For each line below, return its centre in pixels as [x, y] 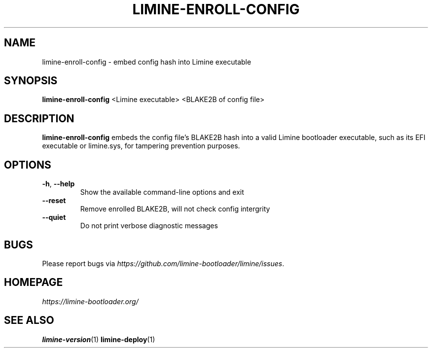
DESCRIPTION [39, 118]
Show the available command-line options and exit [162, 192]
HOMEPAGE [34, 282]
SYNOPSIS [31, 81]
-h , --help [58, 184]
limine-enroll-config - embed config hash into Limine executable [147, 62]
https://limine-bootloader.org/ [90, 301]
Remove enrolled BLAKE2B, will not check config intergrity [175, 209]
